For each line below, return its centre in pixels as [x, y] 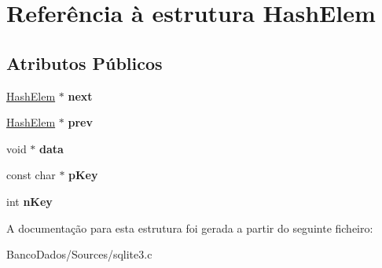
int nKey [29, 201]
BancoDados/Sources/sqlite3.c [79, 254]
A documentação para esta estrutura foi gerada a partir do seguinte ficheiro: [190, 228]
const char [31, 175]
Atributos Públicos [84, 62]
